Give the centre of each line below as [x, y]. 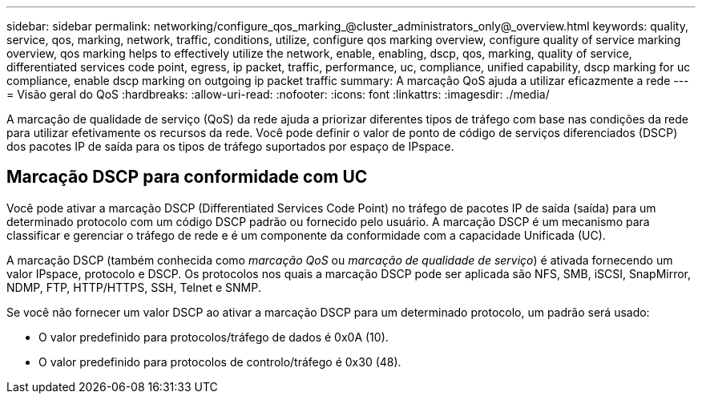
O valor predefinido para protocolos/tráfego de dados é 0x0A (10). [214, 337]
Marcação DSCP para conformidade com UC [187, 177]
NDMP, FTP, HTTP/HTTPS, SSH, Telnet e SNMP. [134, 287]
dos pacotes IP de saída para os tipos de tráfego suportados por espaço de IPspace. [230, 146]
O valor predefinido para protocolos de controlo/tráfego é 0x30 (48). [220, 362]
